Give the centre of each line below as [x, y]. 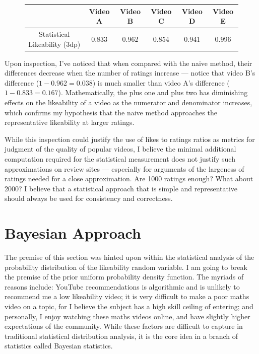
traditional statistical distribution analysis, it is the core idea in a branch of [121, 336]
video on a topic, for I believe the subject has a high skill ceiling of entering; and [129, 306]
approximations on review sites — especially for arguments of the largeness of [124, 168]
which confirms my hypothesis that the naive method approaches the [111, 112]
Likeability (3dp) [54, 44]
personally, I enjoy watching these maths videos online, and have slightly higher [127, 316]
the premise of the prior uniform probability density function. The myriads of [124, 277]
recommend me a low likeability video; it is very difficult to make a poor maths [127, 296]
